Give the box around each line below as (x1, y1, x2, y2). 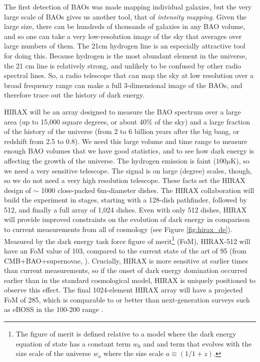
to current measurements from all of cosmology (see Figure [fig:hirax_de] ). (4, 224, 232, 234)
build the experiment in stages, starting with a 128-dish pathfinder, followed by (4, 194, 247, 205)
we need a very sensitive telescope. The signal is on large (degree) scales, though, (4, 165, 252, 175)
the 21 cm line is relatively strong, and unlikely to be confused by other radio (4, 60, 241, 70)
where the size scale (103, 348, 164, 358)
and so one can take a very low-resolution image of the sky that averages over (4, 30, 242, 41)
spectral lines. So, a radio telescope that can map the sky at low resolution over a (4, 70, 254, 80)
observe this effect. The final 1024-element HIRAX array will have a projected (4, 284, 243, 295)
